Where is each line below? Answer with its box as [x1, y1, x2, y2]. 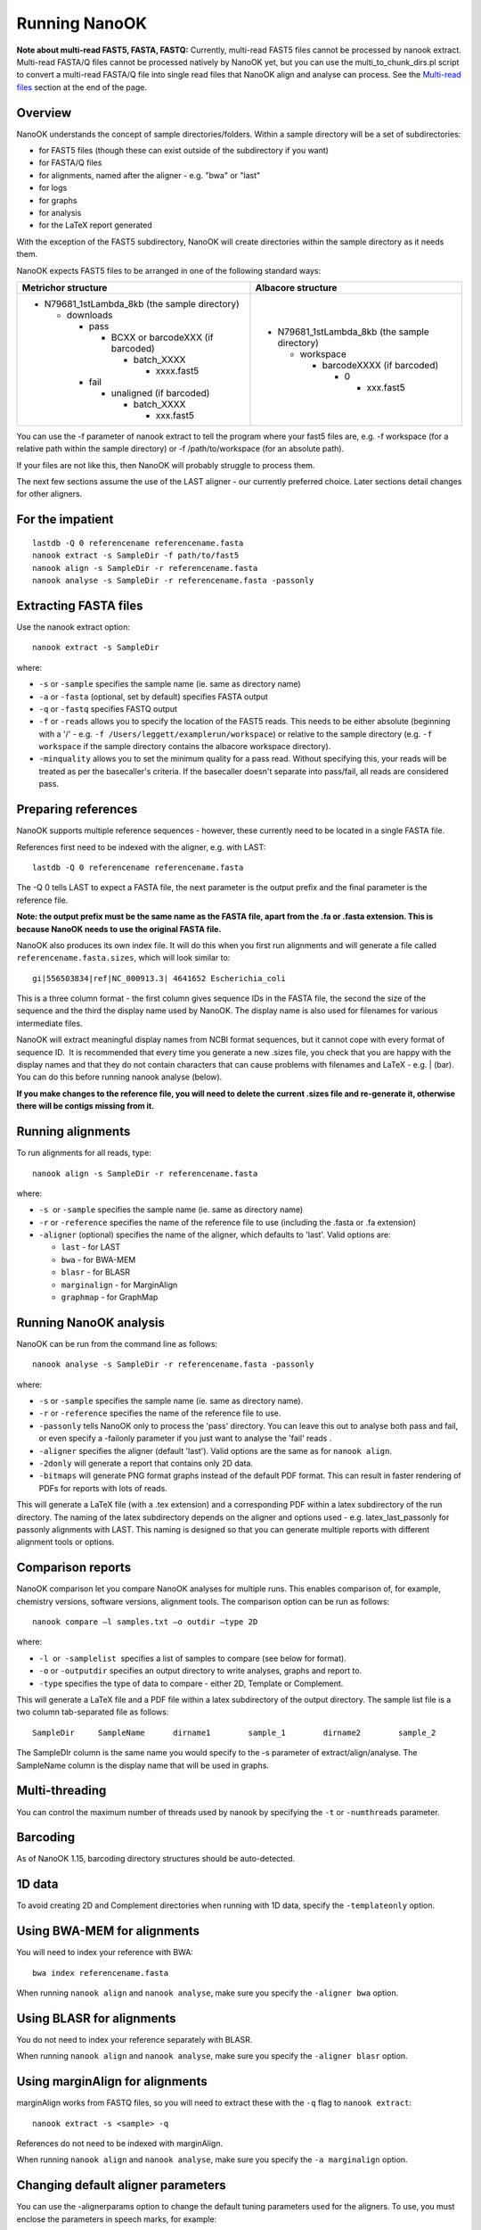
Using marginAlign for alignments [16, 2074, 208, 2089]
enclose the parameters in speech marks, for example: [16, 2213, 217, 2225]
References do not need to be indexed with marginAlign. [16, 2137, 223, 2149]
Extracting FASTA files [16, 598, 143, 613]
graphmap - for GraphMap [61, 1292, 159, 1302]
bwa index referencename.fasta [32, 1968, 169, 1978]
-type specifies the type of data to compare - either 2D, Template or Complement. [38, 1678, 344, 1689]
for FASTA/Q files [38, 157, 102, 169]
